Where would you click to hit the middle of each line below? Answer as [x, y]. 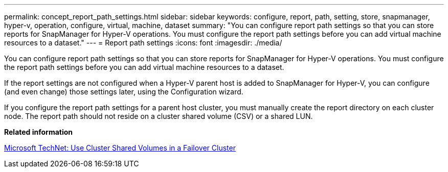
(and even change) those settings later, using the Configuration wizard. [124, 92]
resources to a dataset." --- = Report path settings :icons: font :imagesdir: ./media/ [143, 43]
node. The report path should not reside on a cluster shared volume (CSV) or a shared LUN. [159, 116]
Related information [39, 132]
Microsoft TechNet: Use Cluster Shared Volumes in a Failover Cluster [120, 148]
